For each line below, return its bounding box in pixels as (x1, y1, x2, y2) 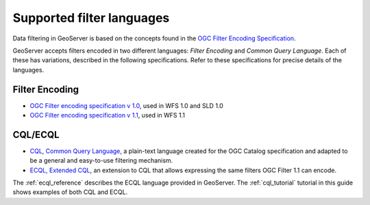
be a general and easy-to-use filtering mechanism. (29, 156, 173, 165)
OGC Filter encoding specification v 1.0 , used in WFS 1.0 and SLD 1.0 (29, 101, 224, 109)
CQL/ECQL (12, 128, 60, 140)
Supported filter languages (12, 10, 170, 25)
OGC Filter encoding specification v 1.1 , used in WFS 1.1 (29, 111, 185, 120)
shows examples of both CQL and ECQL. (12, 188, 128, 196)
